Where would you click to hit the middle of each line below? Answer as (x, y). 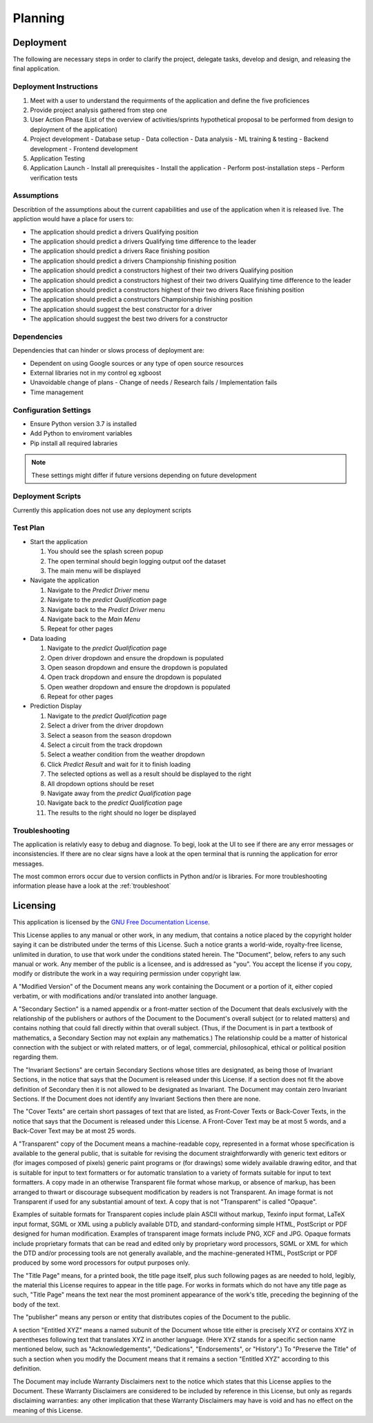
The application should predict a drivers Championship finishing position (133, 261)
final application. (36, 68)
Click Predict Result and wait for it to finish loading (119, 764)
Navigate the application (65, 580)
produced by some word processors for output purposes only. (101, 1263)
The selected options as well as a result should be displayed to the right (149, 774)
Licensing (35, 906)
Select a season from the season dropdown (109, 735)
